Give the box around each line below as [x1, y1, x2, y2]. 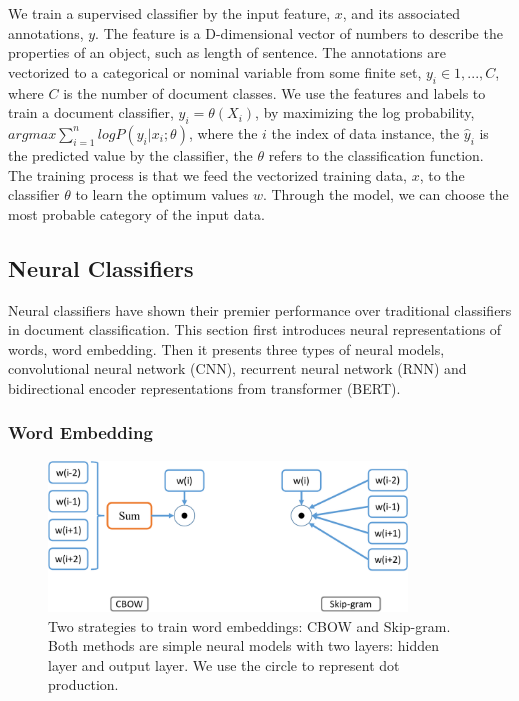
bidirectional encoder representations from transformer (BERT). [8, 377, 401, 398]
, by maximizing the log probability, [255, 102, 475, 123]
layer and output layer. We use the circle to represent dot [48, 654, 400, 675]
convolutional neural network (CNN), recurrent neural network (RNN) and [8, 358, 467, 379]
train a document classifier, [8, 102, 174, 123]
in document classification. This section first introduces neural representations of [8, 319, 502, 340]
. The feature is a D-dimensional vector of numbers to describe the [95, 22, 503, 43]
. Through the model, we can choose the [262, 184, 509, 205]
